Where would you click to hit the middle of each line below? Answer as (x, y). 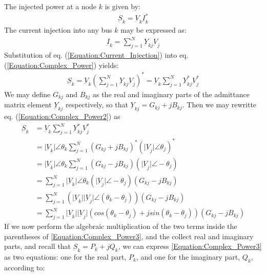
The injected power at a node (50, 6)
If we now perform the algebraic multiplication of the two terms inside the (121, 226)
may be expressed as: (154, 30)
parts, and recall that (38, 246)
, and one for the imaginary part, (188, 257)
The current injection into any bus (58, 30)
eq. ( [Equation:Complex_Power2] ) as (62, 116)
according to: (25, 268)
